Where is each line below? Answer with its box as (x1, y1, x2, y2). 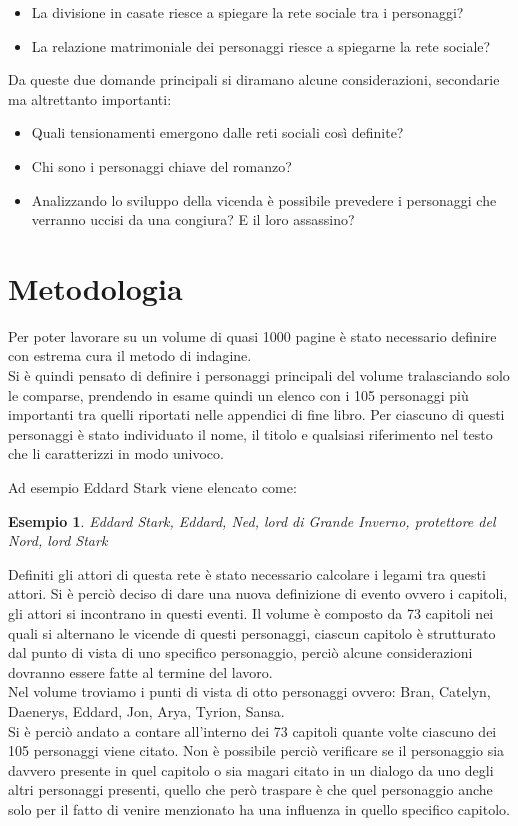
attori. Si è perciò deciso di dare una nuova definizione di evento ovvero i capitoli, (8, 583, 508, 604)
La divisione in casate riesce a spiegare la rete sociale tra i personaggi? (31, 2, 464, 22)
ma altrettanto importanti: (8, 88, 172, 109)
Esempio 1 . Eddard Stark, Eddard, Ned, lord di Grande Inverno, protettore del (8, 510, 496, 531)
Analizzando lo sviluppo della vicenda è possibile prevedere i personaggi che (31, 189, 497, 210)
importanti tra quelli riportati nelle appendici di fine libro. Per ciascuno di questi (8, 404, 505, 425)
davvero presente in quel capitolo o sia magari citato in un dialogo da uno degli (8, 759, 494, 780)
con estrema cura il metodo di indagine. (8, 345, 252, 366)
